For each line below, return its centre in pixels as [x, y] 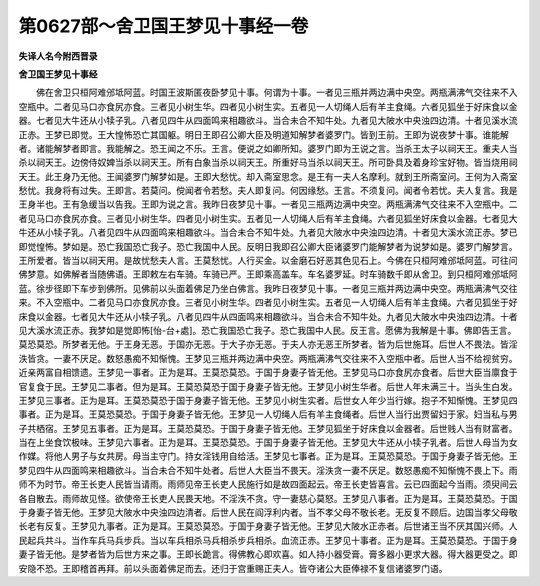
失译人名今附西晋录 [58, 56]
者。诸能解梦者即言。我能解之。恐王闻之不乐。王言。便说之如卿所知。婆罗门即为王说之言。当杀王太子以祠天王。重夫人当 [268, 148]
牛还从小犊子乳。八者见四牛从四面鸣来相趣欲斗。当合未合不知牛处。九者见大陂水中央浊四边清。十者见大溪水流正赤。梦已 [268, 232]
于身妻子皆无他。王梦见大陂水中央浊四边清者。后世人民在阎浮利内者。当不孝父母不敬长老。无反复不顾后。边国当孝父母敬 [268, 512]
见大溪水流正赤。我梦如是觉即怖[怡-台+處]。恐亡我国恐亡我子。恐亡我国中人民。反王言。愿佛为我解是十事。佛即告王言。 [267, 330]
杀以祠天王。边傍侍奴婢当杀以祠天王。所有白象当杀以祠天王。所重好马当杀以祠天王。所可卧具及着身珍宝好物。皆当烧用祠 [268, 162]
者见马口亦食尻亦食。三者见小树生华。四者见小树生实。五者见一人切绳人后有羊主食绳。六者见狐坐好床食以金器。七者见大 [268, 218]
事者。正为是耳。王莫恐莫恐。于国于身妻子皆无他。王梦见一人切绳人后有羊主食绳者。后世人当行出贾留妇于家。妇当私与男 [268, 414]
